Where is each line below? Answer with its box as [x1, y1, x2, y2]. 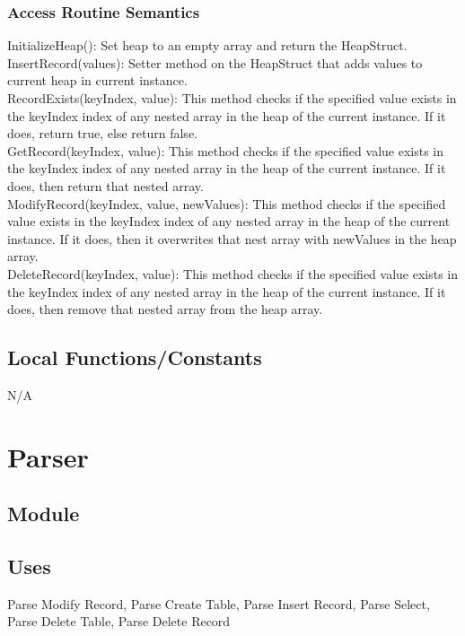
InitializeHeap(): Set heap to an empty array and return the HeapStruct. [7, 36, 408, 55]
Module [7, 500, 80, 527]
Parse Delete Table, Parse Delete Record [7, 612, 231, 631]
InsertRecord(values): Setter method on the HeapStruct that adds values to [7, 53, 423, 72]
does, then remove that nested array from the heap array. [7, 300, 323, 318]
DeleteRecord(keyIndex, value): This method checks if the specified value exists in [7, 264, 459, 283]
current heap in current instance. [7, 71, 188, 90]
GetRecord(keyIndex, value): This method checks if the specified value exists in [7, 141, 444, 160]
